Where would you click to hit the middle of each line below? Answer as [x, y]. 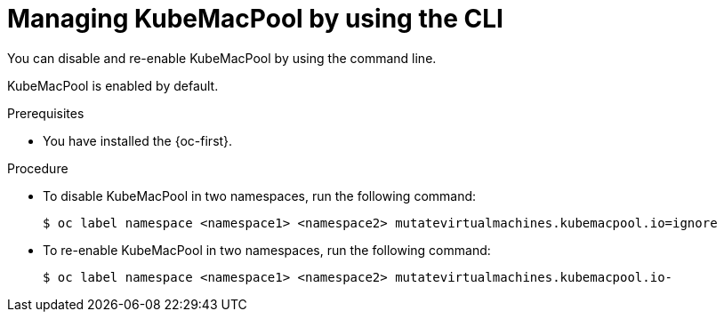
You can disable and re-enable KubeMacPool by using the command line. [222, 58]
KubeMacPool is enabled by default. [113, 85]
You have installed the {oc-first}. [138, 140]
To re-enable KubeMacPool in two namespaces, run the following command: [267, 250]
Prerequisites [46, 113]
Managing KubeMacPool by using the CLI [255, 19]
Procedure [38, 168]
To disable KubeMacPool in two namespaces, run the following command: [260, 195]
